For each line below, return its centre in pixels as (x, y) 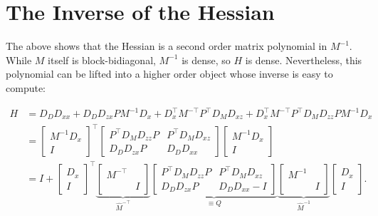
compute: (26, 87)
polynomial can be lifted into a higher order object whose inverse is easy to (169, 74)
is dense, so (206, 60)
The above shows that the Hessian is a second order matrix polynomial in (167, 46)
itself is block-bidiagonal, (102, 60)
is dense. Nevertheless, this (304, 60)
